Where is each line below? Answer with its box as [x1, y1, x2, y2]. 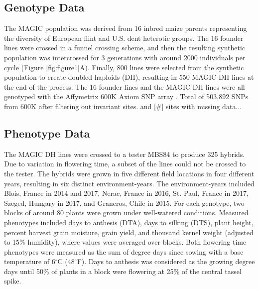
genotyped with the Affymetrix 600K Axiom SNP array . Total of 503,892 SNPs [4, 91, 249, 102]
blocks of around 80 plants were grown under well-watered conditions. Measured [4, 207, 249, 218]
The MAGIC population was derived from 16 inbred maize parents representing [4, 23, 247, 33]
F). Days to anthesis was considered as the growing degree [77, 256, 255, 267]
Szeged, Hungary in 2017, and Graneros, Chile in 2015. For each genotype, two [4, 197, 245, 208]
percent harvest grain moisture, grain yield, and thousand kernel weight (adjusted [4, 227, 254, 237]
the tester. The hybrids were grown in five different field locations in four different [4, 168, 255, 178]
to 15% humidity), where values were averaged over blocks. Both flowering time [4, 237, 247, 247]
